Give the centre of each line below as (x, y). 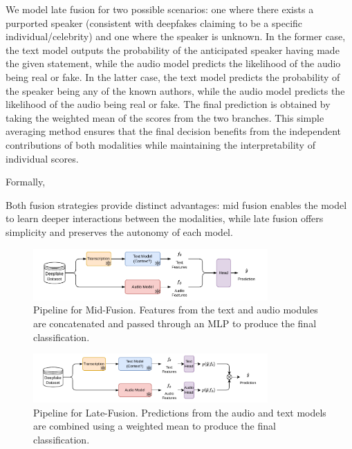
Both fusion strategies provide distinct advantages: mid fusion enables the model (176, 204)
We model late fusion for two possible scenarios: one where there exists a (160, 9)
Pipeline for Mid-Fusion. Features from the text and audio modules (176, 310)
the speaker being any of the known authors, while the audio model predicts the (175, 90)
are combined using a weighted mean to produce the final (155, 426)
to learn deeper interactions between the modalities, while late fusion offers (165, 218)
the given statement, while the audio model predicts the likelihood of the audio (173, 63)
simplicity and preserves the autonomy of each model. (119, 231)
